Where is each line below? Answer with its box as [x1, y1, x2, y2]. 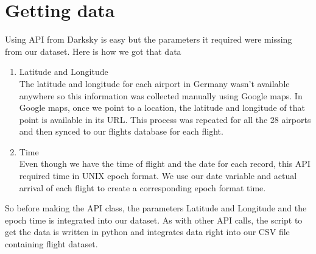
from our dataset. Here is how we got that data [5, 44, 181, 57]
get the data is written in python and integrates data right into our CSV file [5, 225, 290, 238]
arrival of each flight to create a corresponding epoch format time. [19, 181, 266, 194]
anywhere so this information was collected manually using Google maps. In [19, 89, 303, 102]
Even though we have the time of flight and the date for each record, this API [19, 157, 311, 170]
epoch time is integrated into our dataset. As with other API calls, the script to [5, 213, 303, 226]
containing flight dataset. [5, 238, 98, 250]
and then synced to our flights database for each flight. [19, 125, 223, 138]
